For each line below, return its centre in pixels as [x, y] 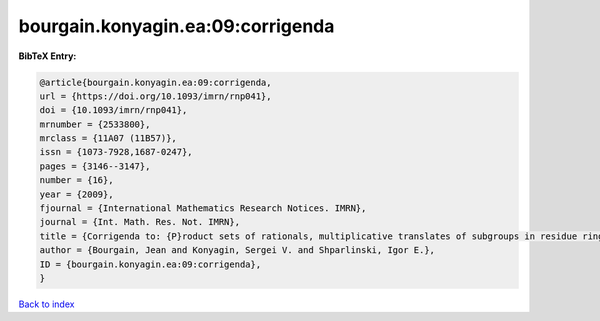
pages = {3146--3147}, [95, 166]
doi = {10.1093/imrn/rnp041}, [113, 110]
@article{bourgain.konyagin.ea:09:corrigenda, [155, 82]
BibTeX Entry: [47, 56]
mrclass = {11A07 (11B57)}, [108, 138]
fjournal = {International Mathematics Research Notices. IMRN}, [203, 208]
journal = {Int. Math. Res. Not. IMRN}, [139, 222]
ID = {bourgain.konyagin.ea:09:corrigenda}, [150, 264]
